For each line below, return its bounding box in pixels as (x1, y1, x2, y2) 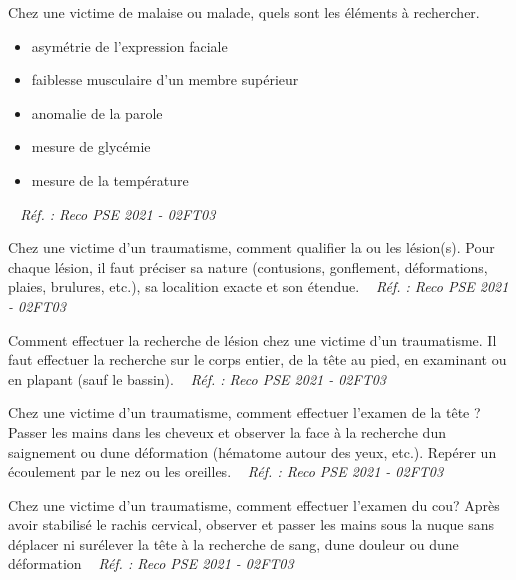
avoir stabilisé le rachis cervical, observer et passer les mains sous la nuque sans (8, 514, 495, 535)
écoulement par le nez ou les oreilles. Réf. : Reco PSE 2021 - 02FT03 (8, 461, 444, 482)
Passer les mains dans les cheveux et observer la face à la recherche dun (8, 421, 446, 442)
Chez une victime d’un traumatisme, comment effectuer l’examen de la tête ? (8, 402, 481, 423)
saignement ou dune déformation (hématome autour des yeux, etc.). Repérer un (8, 441, 497, 462)
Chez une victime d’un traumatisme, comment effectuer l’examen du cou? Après (8, 494, 500, 515)
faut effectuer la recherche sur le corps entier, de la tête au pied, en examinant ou (8, 349, 507, 370)
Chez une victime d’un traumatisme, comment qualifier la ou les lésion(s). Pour (8, 237, 495, 258)
